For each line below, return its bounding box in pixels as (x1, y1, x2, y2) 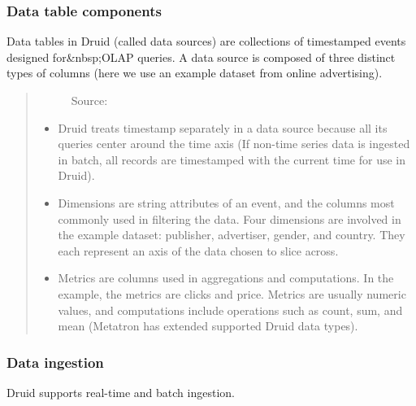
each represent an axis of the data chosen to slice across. (58, 242, 339, 259)
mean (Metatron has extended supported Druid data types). (58, 317, 358, 334)
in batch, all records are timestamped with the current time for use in (58, 151, 406, 168)
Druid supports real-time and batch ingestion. (6, 383, 235, 400)
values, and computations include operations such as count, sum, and (58, 301, 403, 318)
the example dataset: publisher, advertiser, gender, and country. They (58, 226, 405, 243)
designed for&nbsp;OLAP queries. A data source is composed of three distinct (6, 48, 396, 65)
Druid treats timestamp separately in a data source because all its (58, 119, 388, 136)
